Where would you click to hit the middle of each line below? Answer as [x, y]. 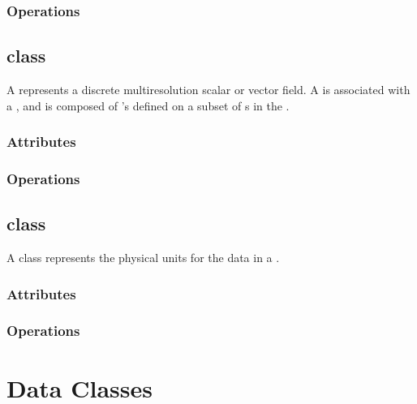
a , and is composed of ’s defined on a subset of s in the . [148, 105]
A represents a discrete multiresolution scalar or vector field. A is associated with [208, 90]
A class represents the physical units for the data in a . [143, 258]
